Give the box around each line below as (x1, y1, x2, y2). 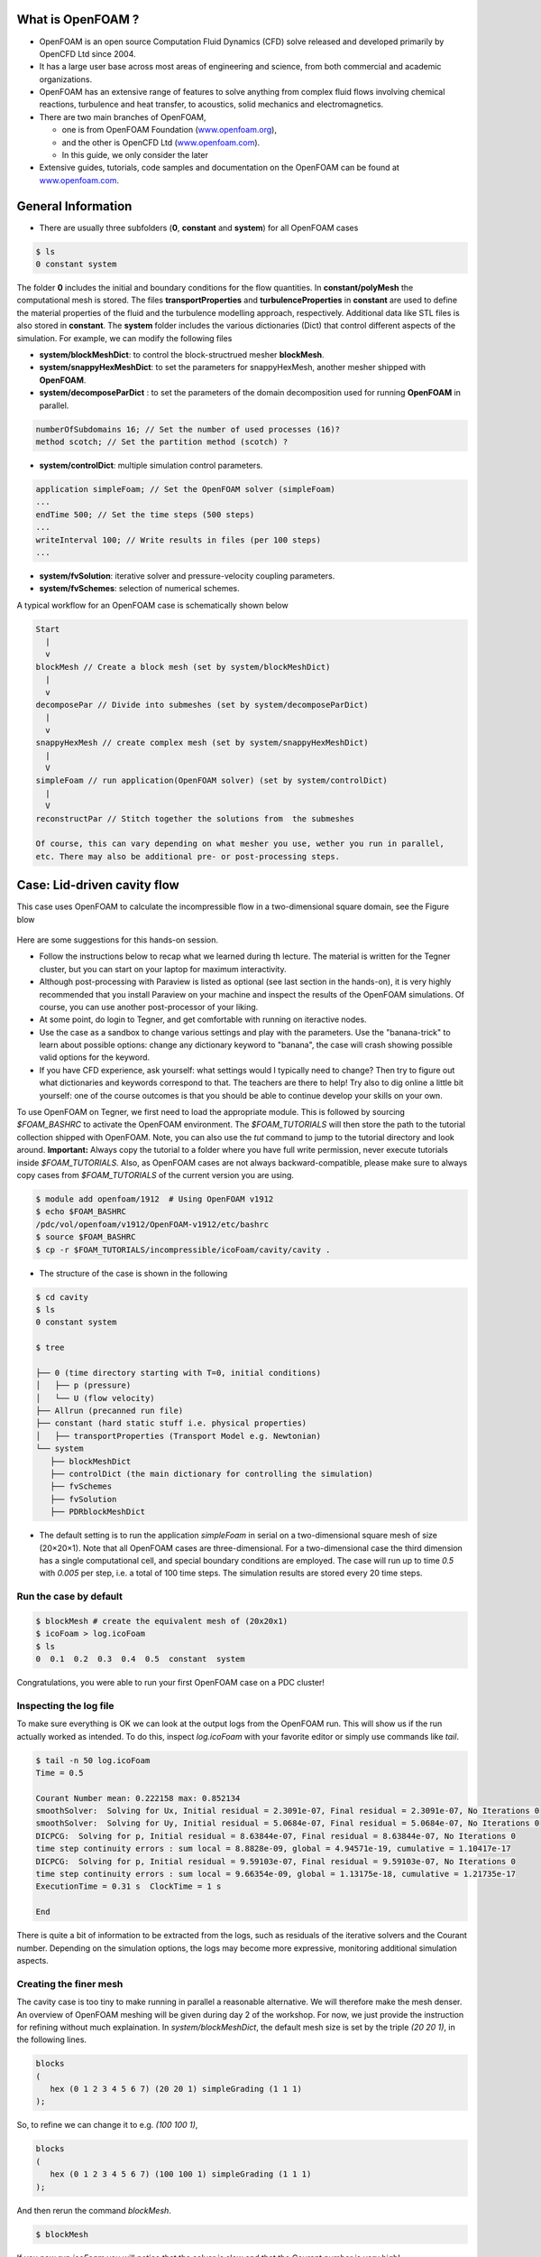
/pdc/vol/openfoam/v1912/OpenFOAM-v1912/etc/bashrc (35, 1219, 270, 1230)
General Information (16, 199, 133, 214)
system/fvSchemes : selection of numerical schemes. (39, 583, 240, 594)
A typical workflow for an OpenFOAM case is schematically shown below (16, 599, 289, 610)
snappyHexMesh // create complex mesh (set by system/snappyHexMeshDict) (35, 738, 369, 748)
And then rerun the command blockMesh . (16, 2205, 171, 2215)
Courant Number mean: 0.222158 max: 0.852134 (35, 1793, 241, 1803)
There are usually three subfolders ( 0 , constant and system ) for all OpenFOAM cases (39, 222, 359, 233)
